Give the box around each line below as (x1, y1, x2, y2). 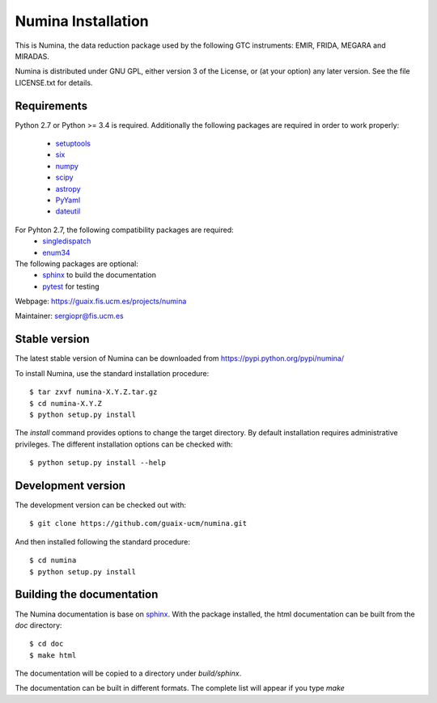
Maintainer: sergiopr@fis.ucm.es (15, 311, 125, 321)
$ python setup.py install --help (29, 458, 166, 468)
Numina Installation (15, 12, 149, 30)
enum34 (42, 248, 70, 257)
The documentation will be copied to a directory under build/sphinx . (15, 668, 242, 679)
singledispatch (42, 236, 91, 246)
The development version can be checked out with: (15, 500, 186, 510)
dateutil (55, 206, 81, 216)
